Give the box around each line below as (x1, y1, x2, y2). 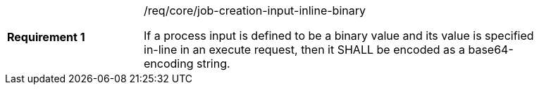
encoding (144, 57, 194, 70)
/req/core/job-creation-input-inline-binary (144, 3, 366, 17)
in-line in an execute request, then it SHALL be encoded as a (144, 43, 465, 57)
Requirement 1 (7, 30, 85, 44)
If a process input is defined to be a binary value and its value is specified (144, 29, 534, 43)
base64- (468, 43, 514, 57)
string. (196, 57, 230, 70)
